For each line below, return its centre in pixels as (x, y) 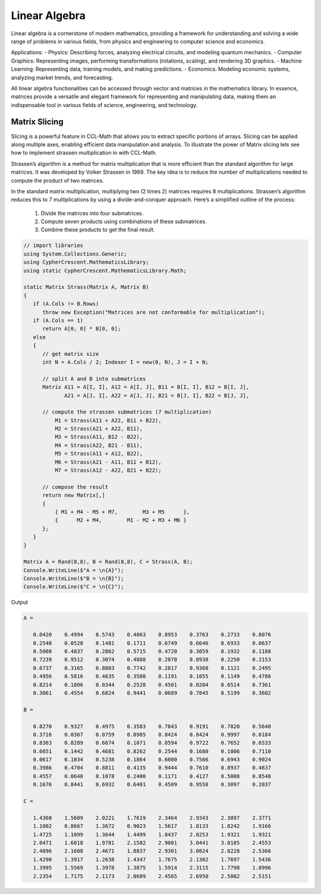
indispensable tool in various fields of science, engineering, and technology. (104, 105)
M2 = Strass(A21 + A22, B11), (98, 429)
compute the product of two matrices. (57, 180)
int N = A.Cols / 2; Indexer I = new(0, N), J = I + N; (125, 362)
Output (19, 602)
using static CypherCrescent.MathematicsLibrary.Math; (105, 270)
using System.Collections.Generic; (75, 254)
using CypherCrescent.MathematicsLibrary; (86, 262)
